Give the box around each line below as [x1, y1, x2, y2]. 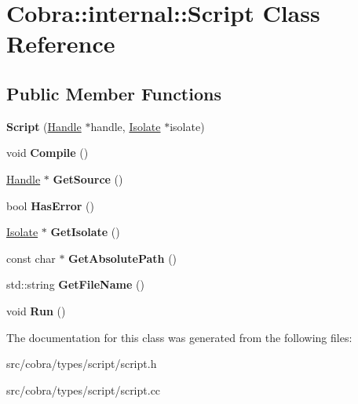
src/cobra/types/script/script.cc [6, 381, 161, 398]
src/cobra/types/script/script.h [6, 355, 157, 372]
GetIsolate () [50, 224, 120, 240]
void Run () [6, 302, 66, 318]
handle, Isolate [90, 118, 161, 134]
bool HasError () [6, 197, 95, 213]
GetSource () [53, 170, 123, 187]
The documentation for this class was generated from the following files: [6, 329, 353, 345]
